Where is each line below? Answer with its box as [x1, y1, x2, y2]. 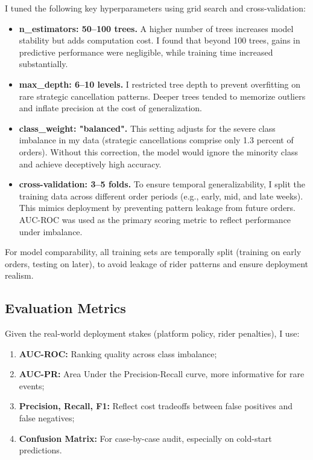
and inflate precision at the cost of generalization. [19, 102, 202, 114]
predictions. [19, 444, 62, 456]
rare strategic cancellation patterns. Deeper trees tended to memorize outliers [19, 89, 306, 102]
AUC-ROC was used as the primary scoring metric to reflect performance [19, 213, 291, 225]
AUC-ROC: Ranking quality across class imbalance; [19, 347, 217, 360]
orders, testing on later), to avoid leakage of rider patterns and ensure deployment [5, 257, 309, 270]
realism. [5, 269, 34, 282]
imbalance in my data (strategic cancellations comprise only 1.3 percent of [19, 134, 294, 146]
